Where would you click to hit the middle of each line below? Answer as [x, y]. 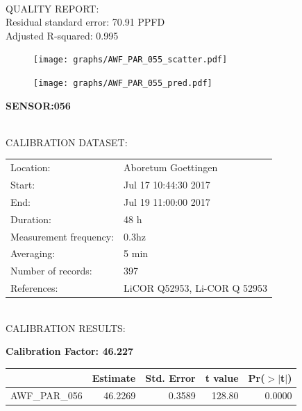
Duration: [31, 219]
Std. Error [170, 377]
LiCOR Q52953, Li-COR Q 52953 [195, 288]
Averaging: [33, 253]
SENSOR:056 [38, 105]
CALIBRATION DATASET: [67, 142]
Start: [23, 185]
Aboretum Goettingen [171, 167]
